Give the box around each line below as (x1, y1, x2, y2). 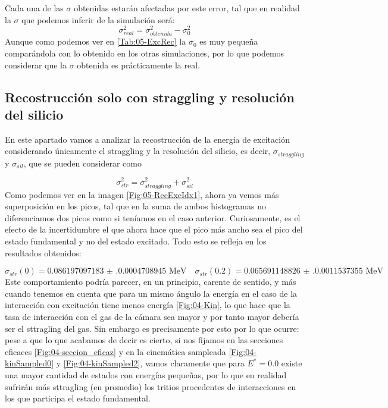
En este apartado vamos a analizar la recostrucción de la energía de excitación (5, 133, 290, 145)
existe (281, 357, 302, 369)
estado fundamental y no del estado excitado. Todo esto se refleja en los (5, 235, 267, 247)
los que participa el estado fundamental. (5, 392, 151, 404)
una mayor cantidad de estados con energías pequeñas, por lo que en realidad (5, 368, 287, 381)
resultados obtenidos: (5, 246, 82, 259)
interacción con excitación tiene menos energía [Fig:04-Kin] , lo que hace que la (5, 299, 290, 311)
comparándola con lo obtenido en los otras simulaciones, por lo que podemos (5, 47, 284, 59)
